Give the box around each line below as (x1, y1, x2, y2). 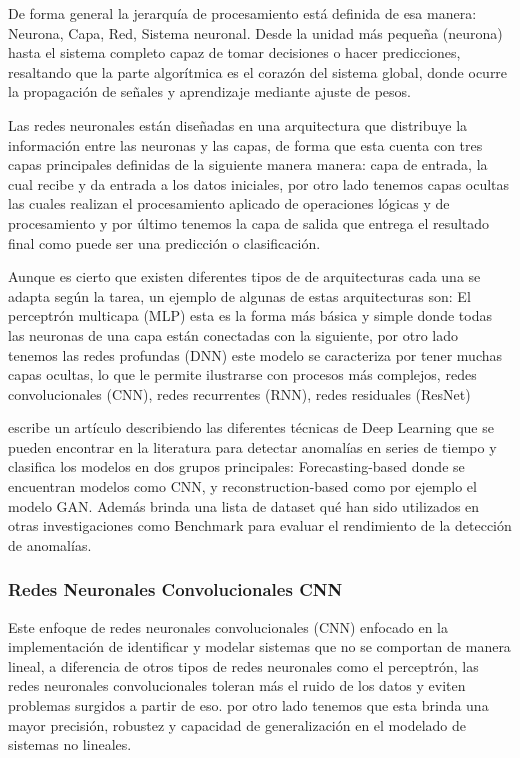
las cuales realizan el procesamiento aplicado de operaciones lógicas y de (8, 193, 450, 214)
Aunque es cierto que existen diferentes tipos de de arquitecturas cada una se (8, 266, 481, 287)
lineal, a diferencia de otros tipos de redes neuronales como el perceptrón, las (8, 655, 479, 676)
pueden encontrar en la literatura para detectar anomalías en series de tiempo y (8, 436, 497, 457)
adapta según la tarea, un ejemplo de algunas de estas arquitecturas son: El (8, 285, 471, 306)
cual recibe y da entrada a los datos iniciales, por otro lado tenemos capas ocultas (8, 173, 510, 194)
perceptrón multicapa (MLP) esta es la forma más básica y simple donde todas (8, 305, 492, 326)
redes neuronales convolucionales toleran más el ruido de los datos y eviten (8, 675, 466, 696)
